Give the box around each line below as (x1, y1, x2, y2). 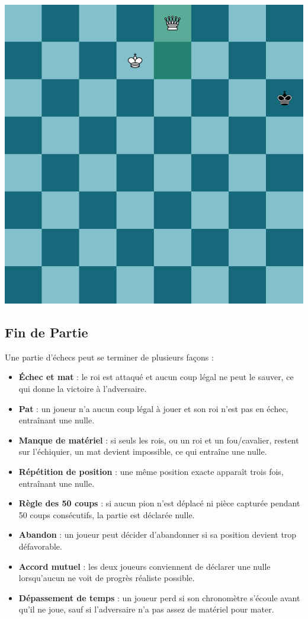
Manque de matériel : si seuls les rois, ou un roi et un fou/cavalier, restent (18, 433, 299, 446)
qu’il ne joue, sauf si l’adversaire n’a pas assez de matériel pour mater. (18, 603, 274, 615)
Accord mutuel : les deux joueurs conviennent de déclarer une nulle (18, 560, 271, 572)
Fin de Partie (5, 323, 88, 341)
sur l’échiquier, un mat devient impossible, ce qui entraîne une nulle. (18, 445, 267, 458)
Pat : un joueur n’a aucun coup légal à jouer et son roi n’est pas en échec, (18, 402, 288, 414)
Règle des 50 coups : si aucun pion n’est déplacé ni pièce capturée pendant (18, 497, 300, 509)
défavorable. (18, 540, 62, 552)
